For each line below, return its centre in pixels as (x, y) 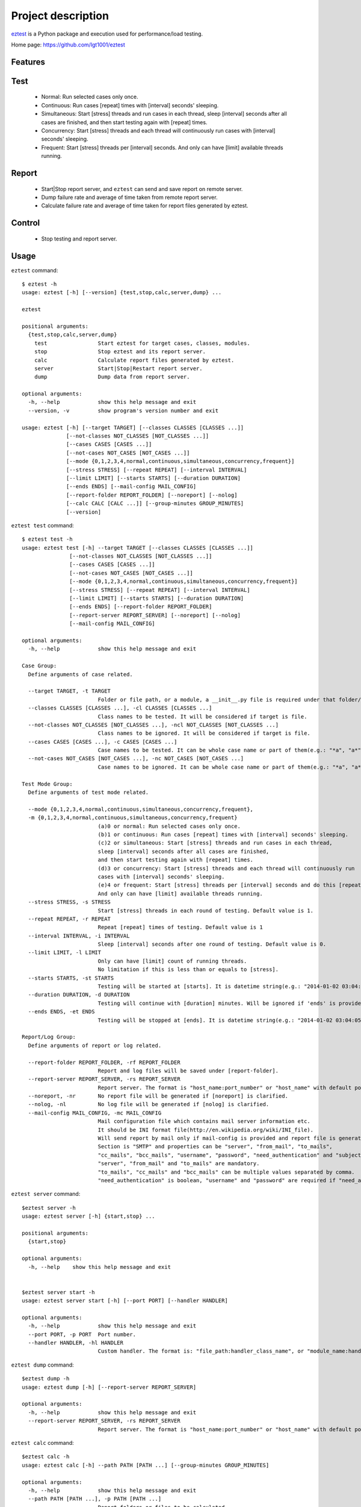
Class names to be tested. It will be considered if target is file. (202, 716)
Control (26, 223)
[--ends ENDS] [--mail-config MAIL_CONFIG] (131, 486)
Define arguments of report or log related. (95, 1045)
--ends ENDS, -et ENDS (61, 1012)
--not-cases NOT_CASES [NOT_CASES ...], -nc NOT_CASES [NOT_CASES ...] (136, 759)
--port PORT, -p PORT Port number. (82, 1334)
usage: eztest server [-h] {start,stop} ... (89, 1216)
